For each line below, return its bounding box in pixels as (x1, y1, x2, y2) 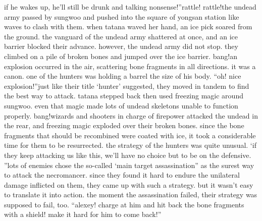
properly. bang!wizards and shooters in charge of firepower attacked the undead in (4, 110, 258, 121)
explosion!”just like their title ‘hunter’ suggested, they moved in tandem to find (4, 80, 249, 91)
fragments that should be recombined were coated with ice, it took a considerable (4, 130, 256, 140)
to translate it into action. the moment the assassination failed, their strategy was (4, 189, 257, 200)
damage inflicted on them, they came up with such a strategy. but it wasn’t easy (4, 179, 253, 190)
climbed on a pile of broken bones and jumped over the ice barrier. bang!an (4, 50, 237, 61)
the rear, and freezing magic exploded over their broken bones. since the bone (4, 120, 244, 131)
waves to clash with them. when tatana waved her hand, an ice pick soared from (4, 21, 252, 32)
